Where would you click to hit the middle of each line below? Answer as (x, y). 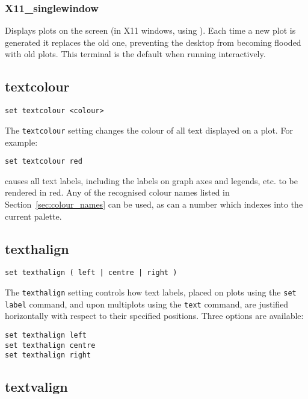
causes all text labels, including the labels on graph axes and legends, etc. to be (151, 180)
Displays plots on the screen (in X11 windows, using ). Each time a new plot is (150, 30)
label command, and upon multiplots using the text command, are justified (147, 304)
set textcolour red (44, 162)
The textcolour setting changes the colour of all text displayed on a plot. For (149, 130)
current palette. (33, 216)
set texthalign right (48, 355)
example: (21, 142)
